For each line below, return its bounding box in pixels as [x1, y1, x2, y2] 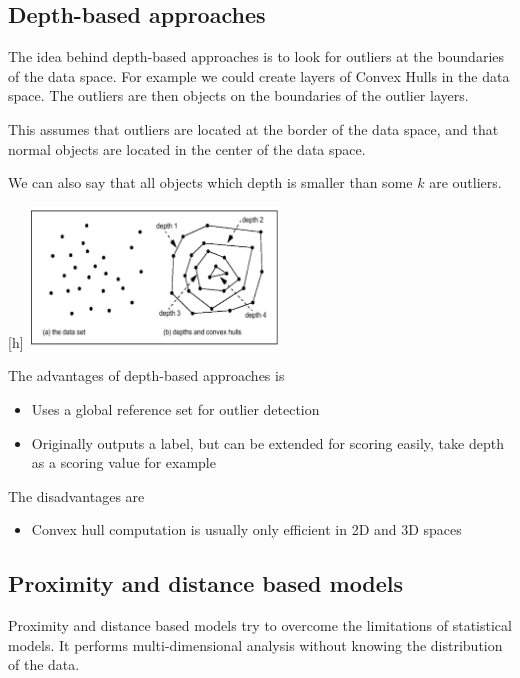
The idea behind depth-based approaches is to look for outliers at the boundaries [8, 46, 505, 67]
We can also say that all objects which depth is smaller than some [8, 172, 413, 193]
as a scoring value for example [31, 452, 216, 473]
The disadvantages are [8, 485, 145, 506]
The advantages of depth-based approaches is [8, 365, 285, 386]
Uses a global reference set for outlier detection [31, 398, 320, 419]
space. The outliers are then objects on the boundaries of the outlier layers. [8, 85, 469, 106]
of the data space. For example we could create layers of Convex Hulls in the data [8, 65, 510, 86]
